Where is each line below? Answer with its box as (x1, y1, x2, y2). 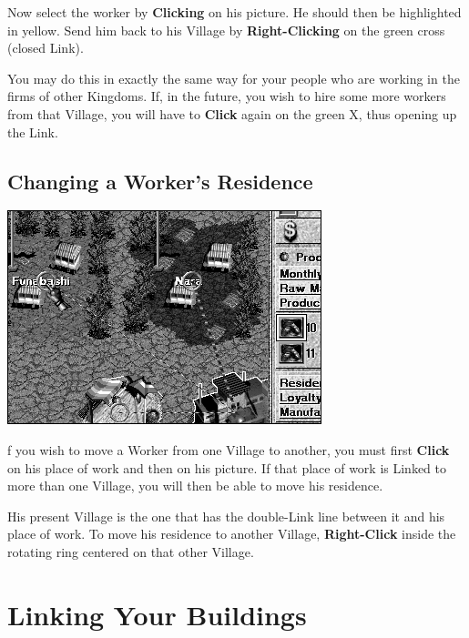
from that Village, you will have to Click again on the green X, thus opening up (7, 104, 457, 123)
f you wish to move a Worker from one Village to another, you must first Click (7, 440, 450, 459)
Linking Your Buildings (7, 595, 307, 633)
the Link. (7, 122, 58, 141)
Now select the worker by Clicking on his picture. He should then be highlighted (7, 3, 462, 21)
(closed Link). (7, 38, 84, 57)
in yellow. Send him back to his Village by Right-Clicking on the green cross (7, 20, 445, 39)
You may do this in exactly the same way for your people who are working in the (7, 68, 460, 87)
